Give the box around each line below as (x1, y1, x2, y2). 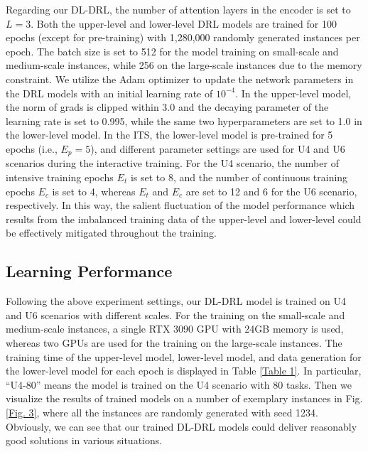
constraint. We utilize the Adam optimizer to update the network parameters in (6, 71, 354, 86)
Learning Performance (6, 260, 173, 282)
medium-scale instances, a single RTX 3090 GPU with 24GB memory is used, (6, 321, 344, 336)
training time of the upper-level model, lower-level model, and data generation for (6, 349, 362, 364)
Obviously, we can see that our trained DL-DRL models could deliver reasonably (6, 419, 357, 434)
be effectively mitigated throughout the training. (6, 225, 217, 240)
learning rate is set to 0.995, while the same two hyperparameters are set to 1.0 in (6, 113, 362, 128)
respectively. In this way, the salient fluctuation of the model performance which (6, 198, 355, 212)
